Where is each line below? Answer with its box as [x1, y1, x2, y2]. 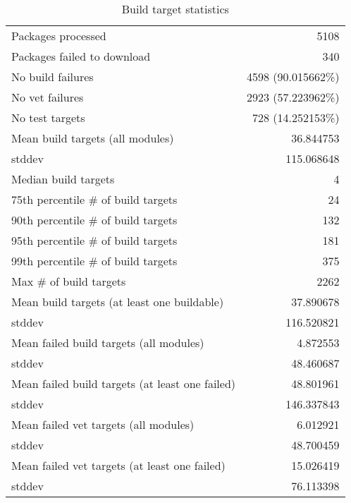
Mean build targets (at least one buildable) [11, 293, 224, 310]
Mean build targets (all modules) [11, 130, 174, 146]
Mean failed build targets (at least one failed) [11, 375, 236, 392]
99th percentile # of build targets [11, 253, 178, 269]
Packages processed [11, 28, 106, 44]
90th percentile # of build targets [11, 212, 178, 228]
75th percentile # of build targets [11, 191, 178, 207]
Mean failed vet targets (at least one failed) [11, 457, 226, 473]
